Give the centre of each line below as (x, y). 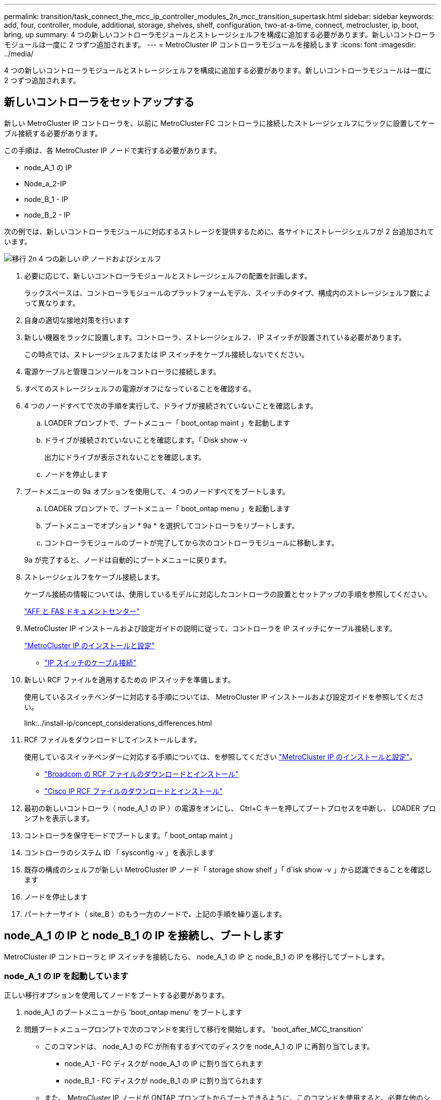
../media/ (19, 54)
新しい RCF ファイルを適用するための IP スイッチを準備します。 (130, 679)
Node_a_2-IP (45, 183)
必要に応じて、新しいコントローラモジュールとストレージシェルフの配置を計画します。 (168, 276)
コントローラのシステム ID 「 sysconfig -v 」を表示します (119, 852)
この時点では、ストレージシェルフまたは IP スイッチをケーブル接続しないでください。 (167, 354)
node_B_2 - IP (47, 215)
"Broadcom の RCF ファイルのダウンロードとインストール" (141, 774)
